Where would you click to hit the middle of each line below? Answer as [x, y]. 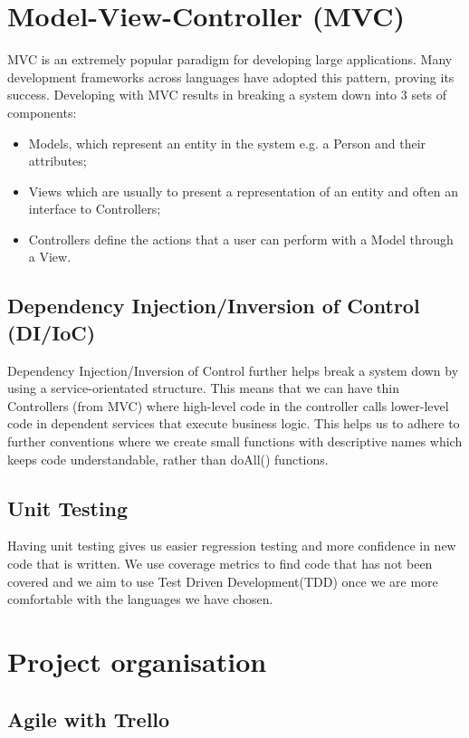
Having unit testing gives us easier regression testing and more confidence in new [232, 546]
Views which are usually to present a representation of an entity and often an [243, 191]
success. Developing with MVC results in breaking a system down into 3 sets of [227, 95]
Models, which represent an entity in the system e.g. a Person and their [227, 143]
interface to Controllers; [95, 209]
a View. [50, 257]
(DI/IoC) [52, 332]
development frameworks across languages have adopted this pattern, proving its [231, 77]
